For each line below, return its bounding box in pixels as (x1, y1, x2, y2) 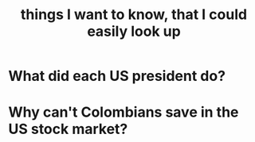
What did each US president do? (8, 67, 226, 85)
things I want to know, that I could (20, 6, 248, 24)
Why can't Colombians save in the (8, 103, 239, 121)
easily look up (87, 22, 181, 40)
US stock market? (8, 121, 128, 138)
